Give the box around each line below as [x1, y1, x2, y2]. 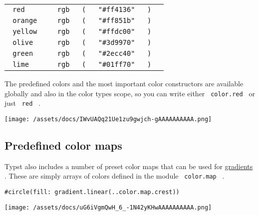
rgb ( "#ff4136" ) [57, 5, 152, 13]
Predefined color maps [4, 137, 122, 153]
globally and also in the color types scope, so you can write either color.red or [4, 88, 255, 98]
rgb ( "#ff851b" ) [57, 16, 152, 24]
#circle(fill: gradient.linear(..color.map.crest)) [4, 189, 180, 196]
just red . [4, 98, 41, 108]
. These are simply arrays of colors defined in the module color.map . [4, 171, 225, 181]
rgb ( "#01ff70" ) [57, 60, 152, 68]
